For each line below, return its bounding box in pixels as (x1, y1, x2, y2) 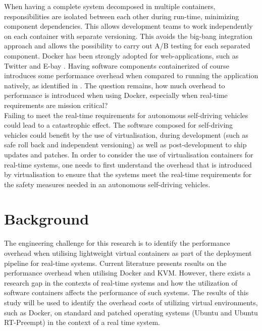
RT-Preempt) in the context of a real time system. (4, 317, 160, 327)
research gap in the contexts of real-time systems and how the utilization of (4, 277, 238, 288)
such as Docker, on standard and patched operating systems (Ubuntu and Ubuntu (4, 307, 258, 317)
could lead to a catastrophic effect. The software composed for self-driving (4, 120, 233, 130)
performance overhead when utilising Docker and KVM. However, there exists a (4, 267, 251, 278)
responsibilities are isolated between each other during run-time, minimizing (4, 11, 239, 21)
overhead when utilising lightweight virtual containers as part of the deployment (4, 248, 252, 258)
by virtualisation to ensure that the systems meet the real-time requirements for (4, 169, 252, 180)
